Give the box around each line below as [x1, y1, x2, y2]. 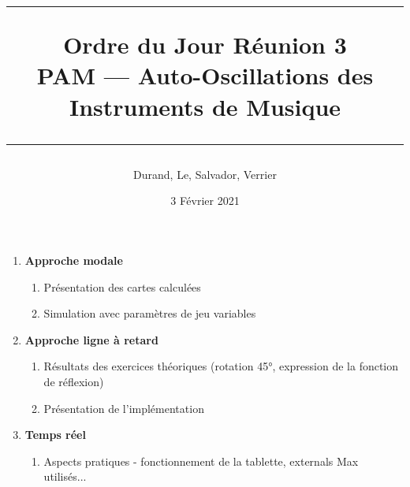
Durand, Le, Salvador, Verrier [133, 165, 277, 182]
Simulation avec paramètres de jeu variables [43, 305, 256, 322]
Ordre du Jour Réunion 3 [63, 28, 347, 61]
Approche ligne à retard [24, 331, 158, 348]
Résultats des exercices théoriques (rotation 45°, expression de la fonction [43, 358, 399, 374]
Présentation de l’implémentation [43, 400, 204, 416]
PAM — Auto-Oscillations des [36, 59, 374, 91]
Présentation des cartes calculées [43, 278, 201, 295]
